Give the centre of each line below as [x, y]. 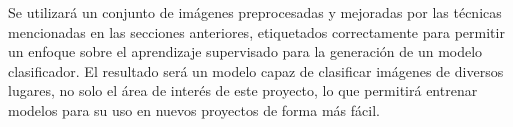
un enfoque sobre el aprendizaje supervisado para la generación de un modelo [245, 51]
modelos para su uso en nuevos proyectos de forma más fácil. [194, 109]
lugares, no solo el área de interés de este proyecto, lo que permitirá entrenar [243, 90]
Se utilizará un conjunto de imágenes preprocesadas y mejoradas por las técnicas [255, 12]
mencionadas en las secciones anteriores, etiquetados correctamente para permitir [256, 31]
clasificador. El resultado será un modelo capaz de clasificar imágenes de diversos [256, 70]
